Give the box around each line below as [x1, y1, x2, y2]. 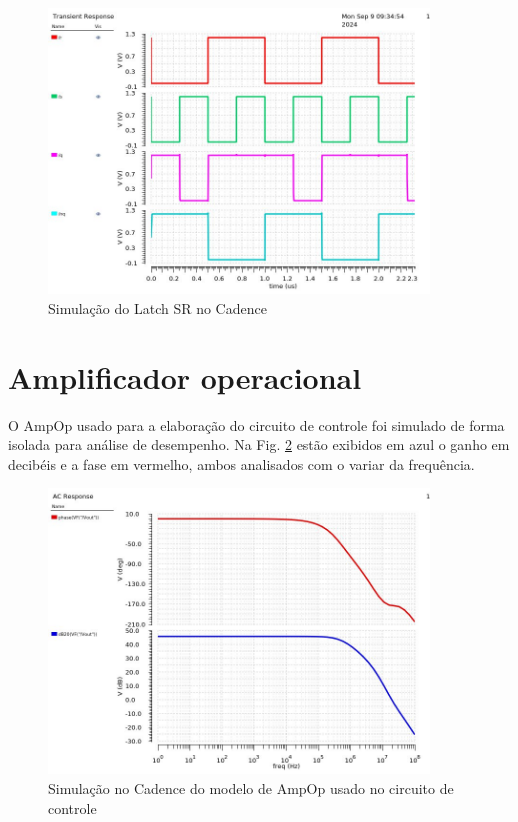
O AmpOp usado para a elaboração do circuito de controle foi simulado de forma [8, 414, 505, 435]
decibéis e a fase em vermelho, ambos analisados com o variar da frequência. [8, 453, 475, 474]
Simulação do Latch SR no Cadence [48, 297, 267, 318]
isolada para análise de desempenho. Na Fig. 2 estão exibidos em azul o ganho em [8, 434, 510, 455]
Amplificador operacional [8, 356, 362, 397]
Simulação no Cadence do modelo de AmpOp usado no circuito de [48, 778, 454, 799]
